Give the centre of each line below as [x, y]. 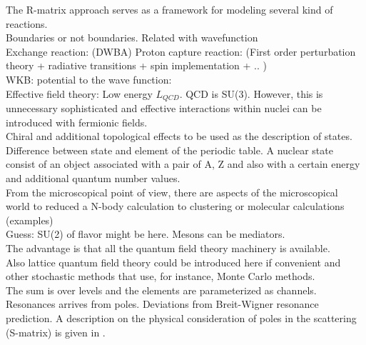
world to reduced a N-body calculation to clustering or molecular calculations [175, 206]
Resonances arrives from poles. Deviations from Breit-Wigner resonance [162, 304]
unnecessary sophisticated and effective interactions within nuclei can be [164, 108]
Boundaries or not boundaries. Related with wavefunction [132, 37]
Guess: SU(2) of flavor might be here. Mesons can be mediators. [146, 234]
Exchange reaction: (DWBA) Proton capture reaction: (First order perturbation [181, 51]
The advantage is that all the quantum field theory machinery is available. [168, 247]
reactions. [27, 23]
